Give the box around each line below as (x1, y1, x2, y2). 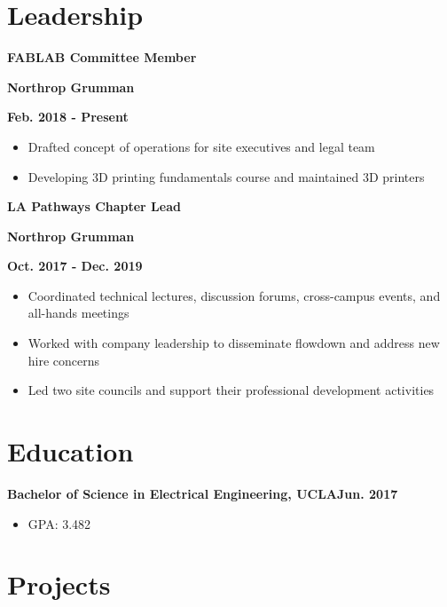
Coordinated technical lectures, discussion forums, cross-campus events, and (27, 286, 441, 304)
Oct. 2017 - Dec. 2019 (7, 256, 143, 275)
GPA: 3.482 (27, 514, 91, 532)
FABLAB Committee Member (7, 48, 197, 67)
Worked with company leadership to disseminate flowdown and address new (27, 334, 440, 352)
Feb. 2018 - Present (7, 107, 129, 126)
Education (7, 433, 134, 469)
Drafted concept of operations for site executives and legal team (27, 137, 375, 155)
